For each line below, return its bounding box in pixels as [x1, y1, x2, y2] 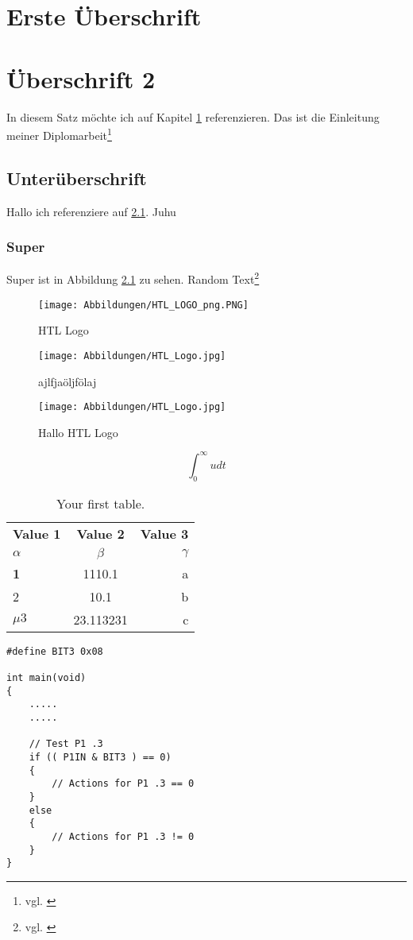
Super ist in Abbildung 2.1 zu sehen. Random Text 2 [6, 269, 260, 288]
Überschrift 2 [6, 62, 155, 95]
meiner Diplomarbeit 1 [6, 125, 112, 143]
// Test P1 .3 [29, 738, 103, 750]
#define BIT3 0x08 [6, 645, 103, 657]
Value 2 [76, 524, 125, 543]
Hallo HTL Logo [38, 424, 118, 440]
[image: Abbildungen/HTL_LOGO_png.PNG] [38, 299, 249, 311]
